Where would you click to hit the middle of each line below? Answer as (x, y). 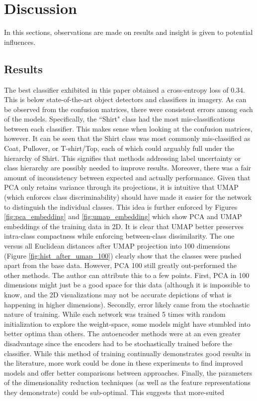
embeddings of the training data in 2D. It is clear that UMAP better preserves (124, 226)
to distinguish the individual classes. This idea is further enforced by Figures (121, 206)
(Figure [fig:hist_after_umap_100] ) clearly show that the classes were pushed (123, 255)
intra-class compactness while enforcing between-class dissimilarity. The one (119, 236)
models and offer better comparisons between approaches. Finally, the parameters (128, 372)
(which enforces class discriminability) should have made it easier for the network (128, 197)
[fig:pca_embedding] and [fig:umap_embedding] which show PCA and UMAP (123, 216)
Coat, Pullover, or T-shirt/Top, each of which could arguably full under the (119, 148)
